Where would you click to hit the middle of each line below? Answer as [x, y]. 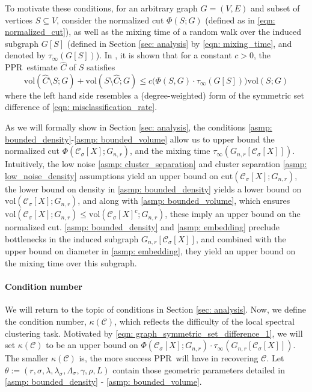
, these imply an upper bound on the [233, 214]
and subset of [275, 8]
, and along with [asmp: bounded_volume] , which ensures [184, 201]
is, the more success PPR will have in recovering [169, 358]
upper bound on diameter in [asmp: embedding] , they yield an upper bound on [150, 251]
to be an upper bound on [92, 345]
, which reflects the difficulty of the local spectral [204, 321]
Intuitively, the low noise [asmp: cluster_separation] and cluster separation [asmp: [156, 164]
